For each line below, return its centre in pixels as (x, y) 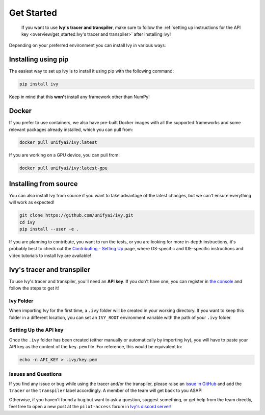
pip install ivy (39, 84)
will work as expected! (32, 202)
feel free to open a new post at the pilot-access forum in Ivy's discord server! (90, 407)
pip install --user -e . (49, 229)
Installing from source (43, 184)
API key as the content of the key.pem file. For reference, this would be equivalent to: (96, 347)
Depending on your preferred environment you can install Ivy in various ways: (88, 45)
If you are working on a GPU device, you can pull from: (64, 155)
